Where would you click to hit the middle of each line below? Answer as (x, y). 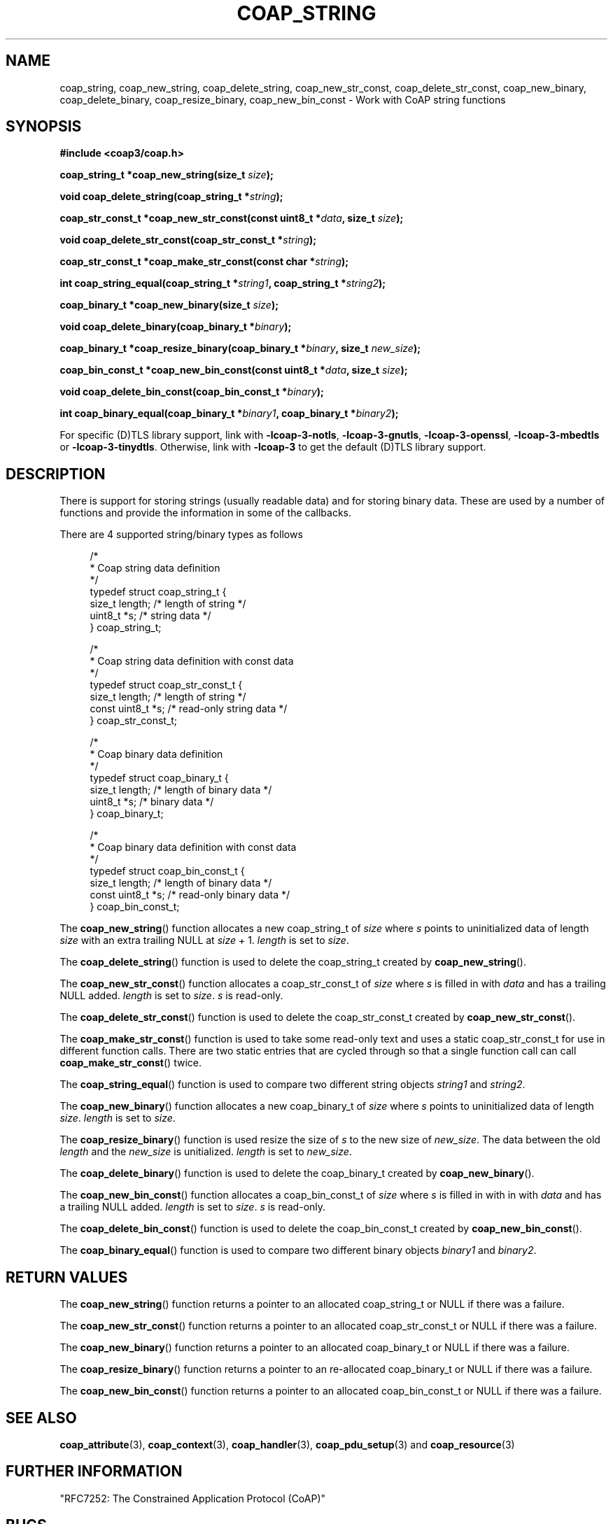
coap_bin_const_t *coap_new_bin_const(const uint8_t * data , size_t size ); (234, 370)
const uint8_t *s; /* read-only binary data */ (190, 895)
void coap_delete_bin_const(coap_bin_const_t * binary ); (192, 392)
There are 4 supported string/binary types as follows (181, 535)
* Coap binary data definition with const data (193, 847)
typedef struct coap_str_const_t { (166, 685)
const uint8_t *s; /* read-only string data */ (189, 709)
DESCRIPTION (56, 474)
